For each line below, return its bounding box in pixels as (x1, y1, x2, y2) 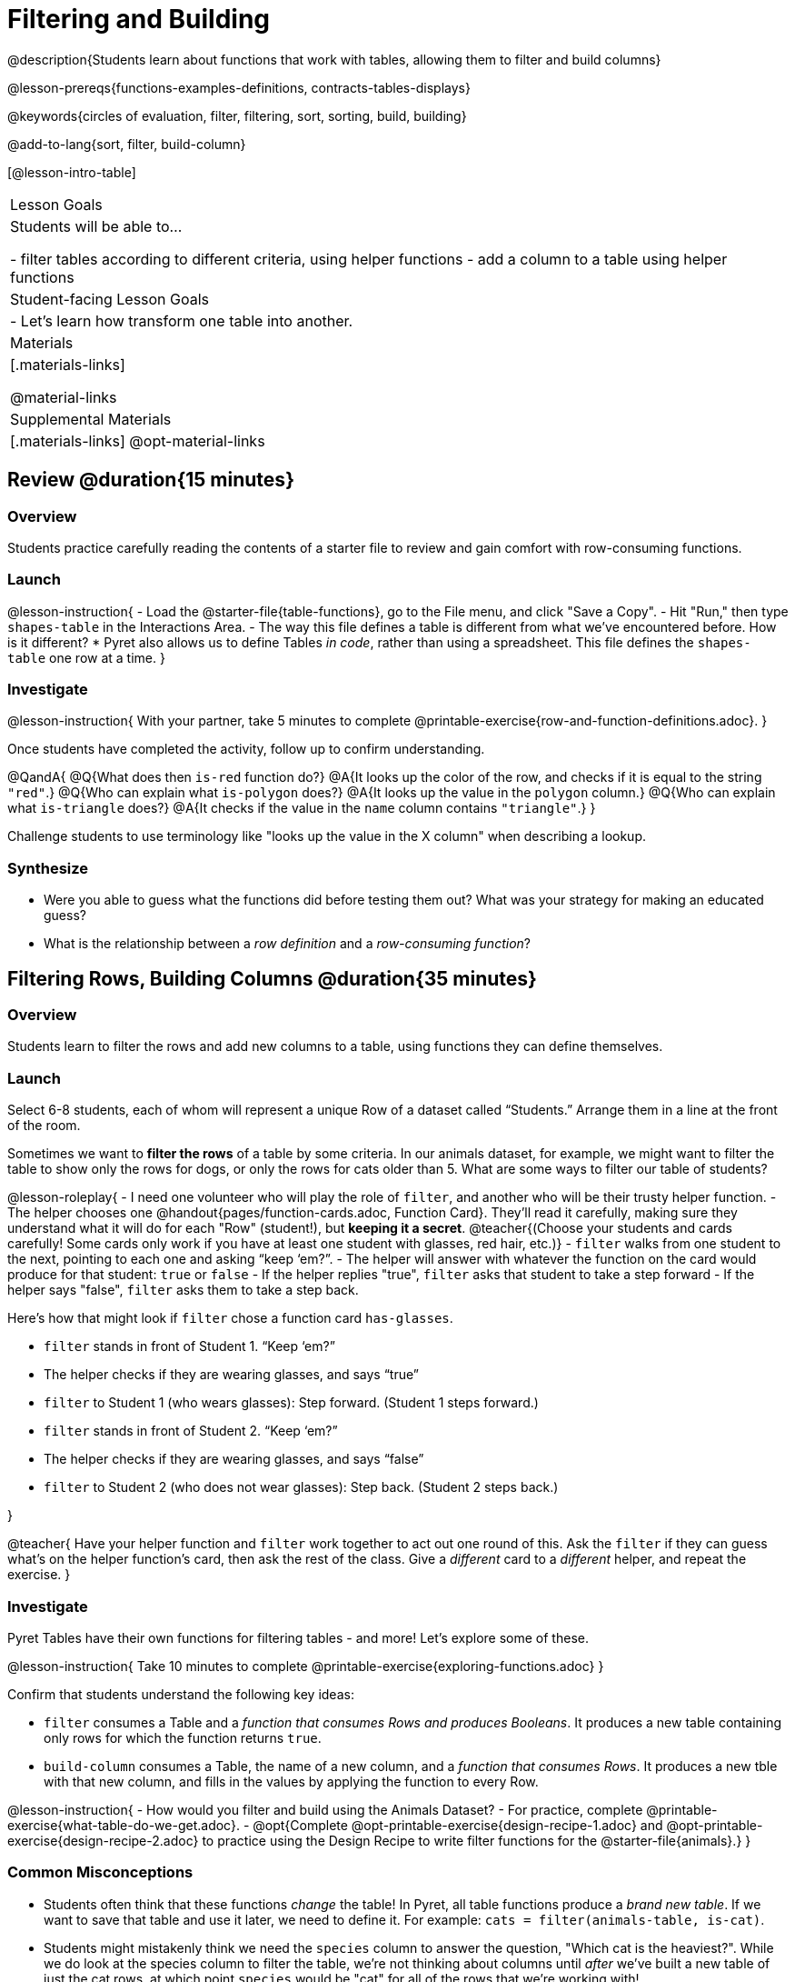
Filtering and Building (7, 4, 271, 35)
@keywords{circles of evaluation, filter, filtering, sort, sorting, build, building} (7, 107, 467, 124)
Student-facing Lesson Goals (10, 289, 210, 308)
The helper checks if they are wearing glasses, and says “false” (44, 1451, 424, 1467)
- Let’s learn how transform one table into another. (10, 311, 353, 330)
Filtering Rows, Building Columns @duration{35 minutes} (7, 966, 537, 990)
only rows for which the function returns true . (44, 1729, 322, 1746)
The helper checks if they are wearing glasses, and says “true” (44, 1366, 419, 1383)
